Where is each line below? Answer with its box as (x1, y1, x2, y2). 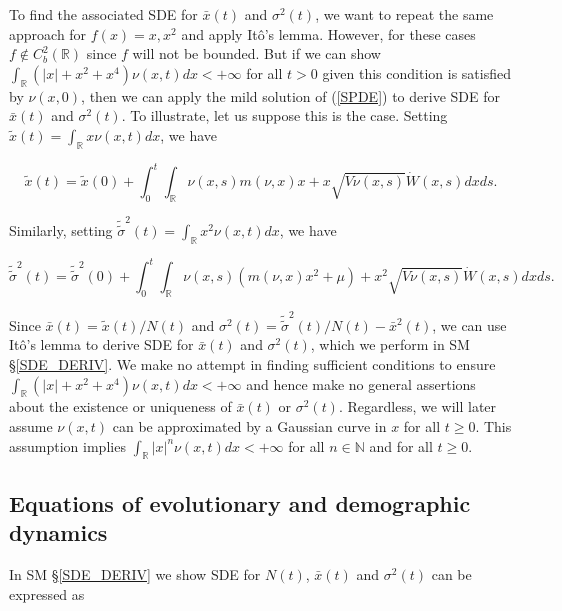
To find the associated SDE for (9, 4, 198, 24)
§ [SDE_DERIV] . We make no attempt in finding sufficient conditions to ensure (9, 354, 496, 375)
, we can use (432, 314, 507, 335)
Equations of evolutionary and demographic (9, 487, 471, 518)
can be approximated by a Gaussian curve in (112, 416, 387, 436)
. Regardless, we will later (338, 396, 497, 417)
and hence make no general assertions (246, 373, 476, 394)
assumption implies (9, 435, 126, 456)
